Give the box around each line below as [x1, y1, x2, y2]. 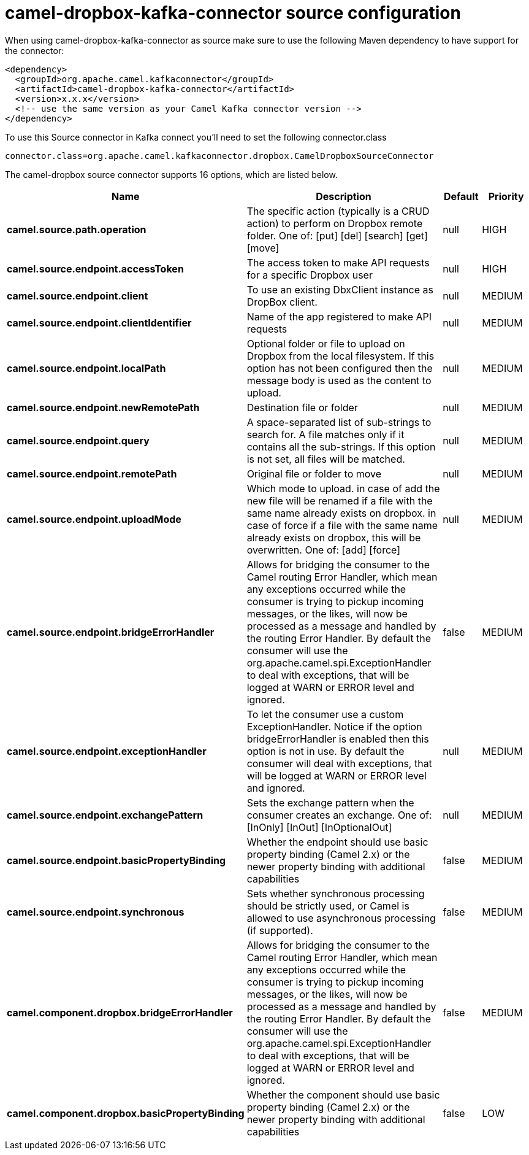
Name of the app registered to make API [246, 310, 432, 323]
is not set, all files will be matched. [246, 452, 405, 465]
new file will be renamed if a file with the [246, 494, 433, 507]
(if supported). [246, 924, 313, 937]
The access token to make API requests [246, 256, 430, 269]
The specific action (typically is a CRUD [246, 204, 430, 217]
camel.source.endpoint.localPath [7, 361, 166, 374]
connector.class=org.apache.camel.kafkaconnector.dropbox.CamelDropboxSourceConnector [5, 150, 434, 161]
